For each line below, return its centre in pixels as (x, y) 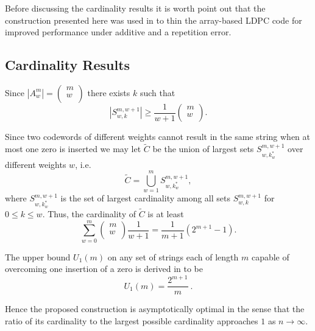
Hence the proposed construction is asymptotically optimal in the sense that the (155, 309)
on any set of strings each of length (173, 256)
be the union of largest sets (203, 149)
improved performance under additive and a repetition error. (118, 32)
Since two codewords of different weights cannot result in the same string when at (157, 137)
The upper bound (38, 256)
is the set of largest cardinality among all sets (145, 198)
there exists (109, 92)
